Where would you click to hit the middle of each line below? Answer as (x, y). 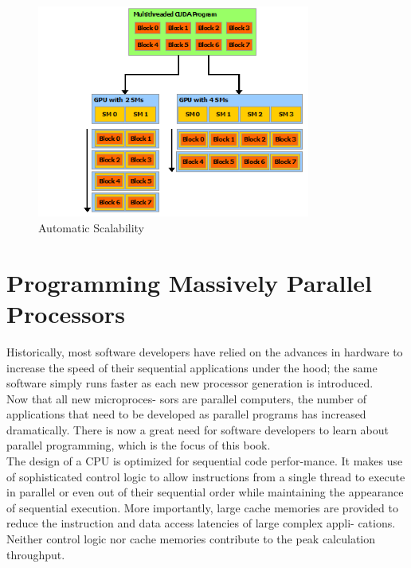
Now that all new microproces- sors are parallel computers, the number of (187, 398)
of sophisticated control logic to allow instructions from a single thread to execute (206, 476)
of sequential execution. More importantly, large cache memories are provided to (202, 507)
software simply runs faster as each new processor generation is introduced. (190, 383)
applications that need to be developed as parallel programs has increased (186, 414)
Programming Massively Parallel (190, 282)
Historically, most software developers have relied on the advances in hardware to (205, 351)
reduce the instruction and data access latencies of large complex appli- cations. (201, 523)
